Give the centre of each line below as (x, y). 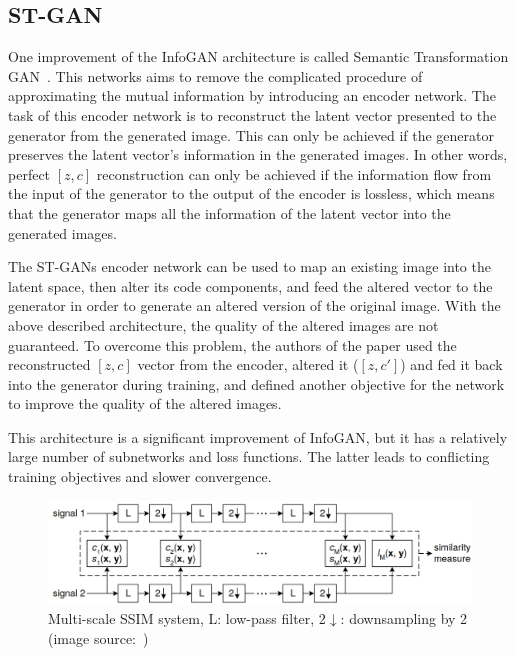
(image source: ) (98, 637)
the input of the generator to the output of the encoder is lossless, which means (251, 193)
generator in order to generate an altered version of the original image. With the (254, 305)
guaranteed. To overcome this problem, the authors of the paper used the (232, 344)
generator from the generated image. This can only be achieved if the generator (251, 134)
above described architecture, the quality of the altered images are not (223, 324)
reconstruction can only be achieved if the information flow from (294, 173)
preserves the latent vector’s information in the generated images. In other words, (258, 154)
